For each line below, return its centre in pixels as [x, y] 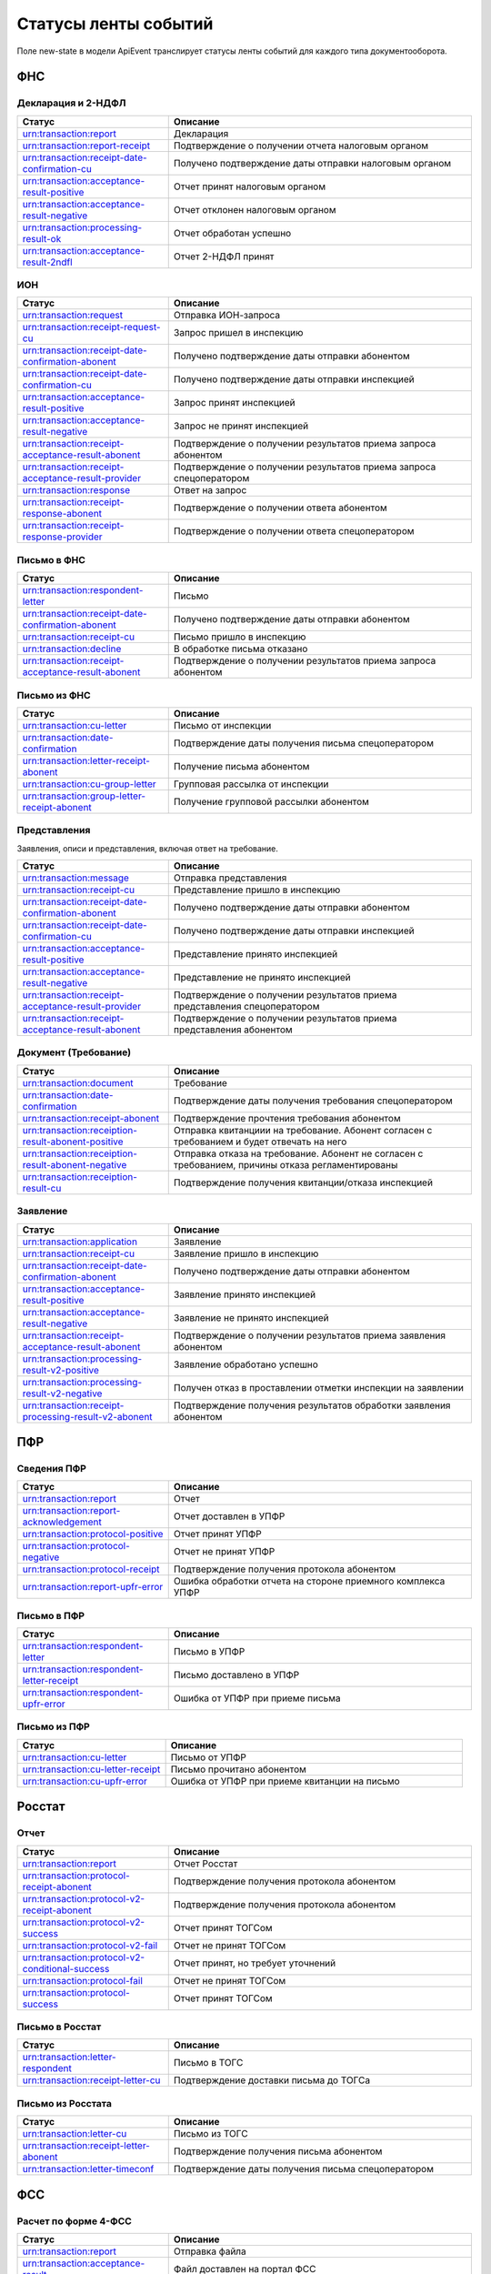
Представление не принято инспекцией [262, 978]
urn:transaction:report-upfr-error [93, 1587]
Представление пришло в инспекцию [257, 890]
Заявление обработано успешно [245, 1364]
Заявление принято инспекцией [245, 1294]
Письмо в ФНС [51, 559]
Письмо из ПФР [53, 1726]
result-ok [42, 238]
